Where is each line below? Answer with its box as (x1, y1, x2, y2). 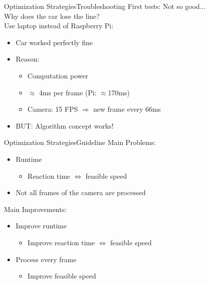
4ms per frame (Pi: (39, 87, 97, 97)
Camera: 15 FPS (27, 104, 78, 114)
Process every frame (15, 254, 76, 264)
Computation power (27, 70, 88, 80)
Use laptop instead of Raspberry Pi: (4, 20, 114, 31)
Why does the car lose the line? (4, 10, 100, 21)
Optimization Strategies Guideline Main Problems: (4, 137, 156, 147)
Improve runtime (15, 220, 67, 231)
